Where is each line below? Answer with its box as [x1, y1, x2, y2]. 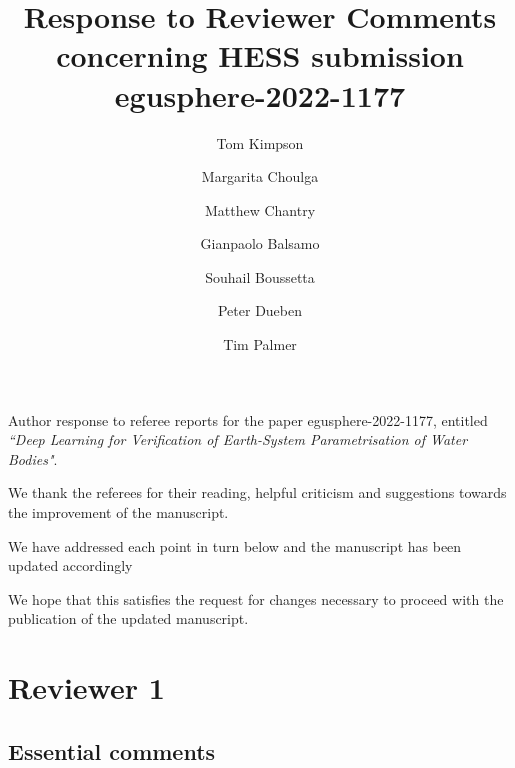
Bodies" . [8, 448, 58, 469]
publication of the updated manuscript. [8, 608, 249, 629]
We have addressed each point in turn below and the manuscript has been [8, 535, 462, 556]
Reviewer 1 [8, 667, 165, 708]
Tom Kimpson [216, 132, 304, 153]
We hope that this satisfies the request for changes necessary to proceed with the [8, 588, 504, 609]
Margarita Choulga [201, 166, 319, 187]
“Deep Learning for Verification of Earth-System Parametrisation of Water [8, 429, 468, 450]
